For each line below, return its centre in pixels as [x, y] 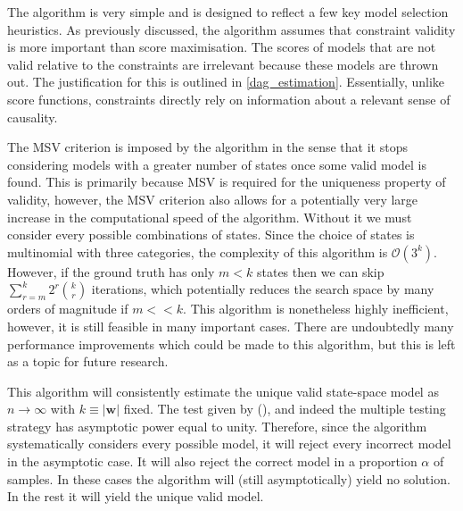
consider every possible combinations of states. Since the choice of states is [211, 235]
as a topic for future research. [88, 361]
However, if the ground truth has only [111, 271]
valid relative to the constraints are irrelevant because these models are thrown [223, 64]
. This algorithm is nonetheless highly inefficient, [316, 309]
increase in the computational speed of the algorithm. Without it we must [210, 217]
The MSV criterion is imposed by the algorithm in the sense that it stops [207, 147]
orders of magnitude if [68, 309]
